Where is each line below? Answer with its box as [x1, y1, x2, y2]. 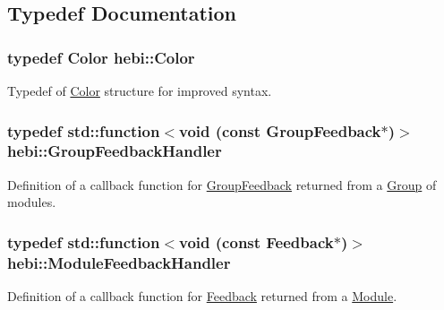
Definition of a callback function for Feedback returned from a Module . [7, 287, 397, 306]
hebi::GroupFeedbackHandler [7, 140, 222, 162]
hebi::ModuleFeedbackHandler [7, 251, 231, 273]
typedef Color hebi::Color [7, 46, 195, 68]
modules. [7, 193, 56, 211]
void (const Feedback [179, 230, 334, 253]
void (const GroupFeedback [179, 119, 381, 142]
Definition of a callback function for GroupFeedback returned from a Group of [7, 175, 437, 194]
